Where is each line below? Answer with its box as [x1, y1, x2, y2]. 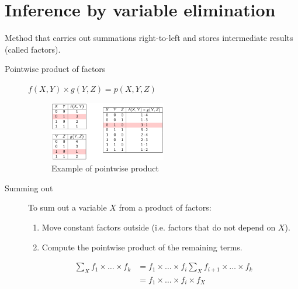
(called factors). [5, 43, 61, 55]
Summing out [5, 181, 53, 194]
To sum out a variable [28, 201, 107, 214]
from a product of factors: [119, 201, 212, 214]
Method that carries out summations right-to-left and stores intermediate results [5, 32, 293, 44]
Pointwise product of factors [5, 63, 106, 75]
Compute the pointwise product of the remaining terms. [41, 240, 242, 253]
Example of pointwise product [51, 162, 159, 174]
